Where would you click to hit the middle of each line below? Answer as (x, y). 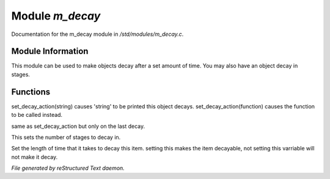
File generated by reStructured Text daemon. (68, 168)
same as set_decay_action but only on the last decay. (78, 126)
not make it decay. (35, 157)
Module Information (50, 51)
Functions (31, 92)
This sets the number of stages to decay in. (66, 137)
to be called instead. (37, 115)
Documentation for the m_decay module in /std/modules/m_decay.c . (97, 34)
